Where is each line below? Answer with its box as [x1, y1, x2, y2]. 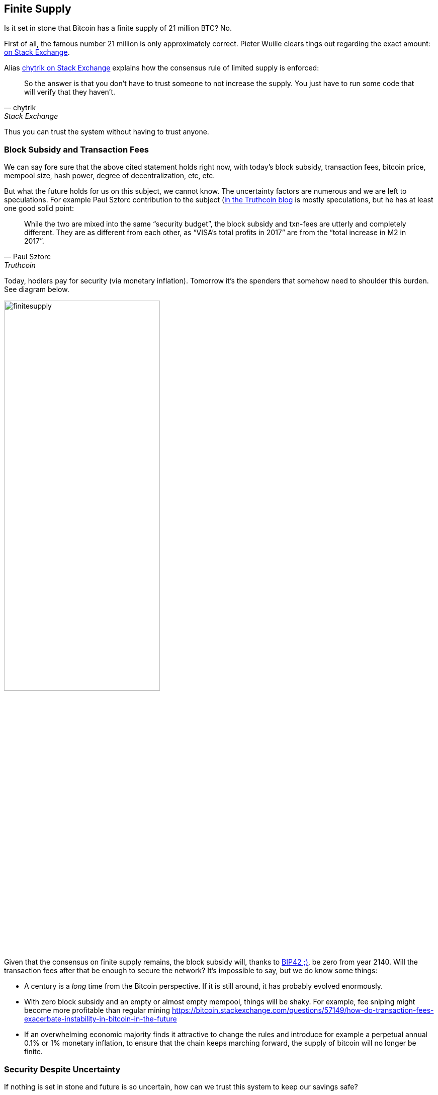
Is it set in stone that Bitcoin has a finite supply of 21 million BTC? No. [4, 24, 232, 33]
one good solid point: [4, 204, 74, 213]
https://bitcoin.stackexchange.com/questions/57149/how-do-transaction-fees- [172, 1006, 434, 1015]
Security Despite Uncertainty [4, 1064, 121, 1074]
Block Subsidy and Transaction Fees [4, 144, 149, 155]
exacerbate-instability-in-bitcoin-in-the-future [24, 1014, 177, 1024]
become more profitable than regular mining [24, 1006, 170, 1015]
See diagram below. [4, 285, 69, 294]
